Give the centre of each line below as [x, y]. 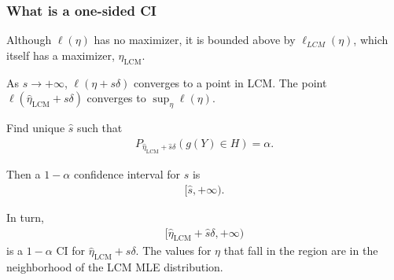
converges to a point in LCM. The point [230, 82]
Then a [24, 174]
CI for [71, 251]
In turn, [25, 217]
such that [100, 127]
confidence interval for [127, 174]
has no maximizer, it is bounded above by [195, 40]
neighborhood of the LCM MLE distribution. [115, 267]
